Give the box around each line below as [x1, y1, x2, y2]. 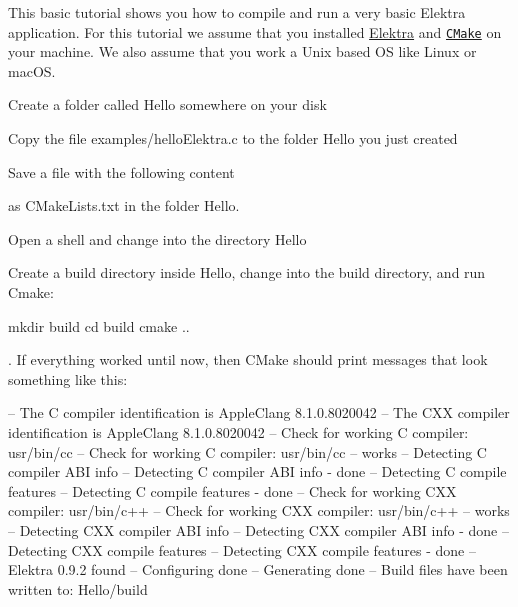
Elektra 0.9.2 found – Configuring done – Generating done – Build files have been [8, 559, 508, 580]
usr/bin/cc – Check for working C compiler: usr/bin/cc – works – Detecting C [8, 441, 487, 462]
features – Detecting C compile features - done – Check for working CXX [8, 480, 457, 501]
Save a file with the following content [8, 161, 235, 182]
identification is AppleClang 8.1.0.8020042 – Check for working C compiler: [8, 421, 469, 442]
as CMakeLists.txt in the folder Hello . [8, 195, 240, 216]
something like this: [8, 368, 128, 389]
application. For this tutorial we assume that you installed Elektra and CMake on [8, 21, 502, 42]
